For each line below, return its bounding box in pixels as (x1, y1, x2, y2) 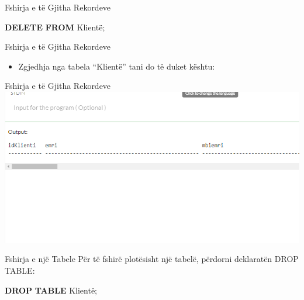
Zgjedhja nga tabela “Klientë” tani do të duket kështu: (18, 60, 215, 72)
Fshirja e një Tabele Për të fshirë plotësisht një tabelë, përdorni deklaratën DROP (5, 253, 299, 265)
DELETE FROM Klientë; (5, 20, 105, 33)
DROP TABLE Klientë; (5, 284, 98, 296)
